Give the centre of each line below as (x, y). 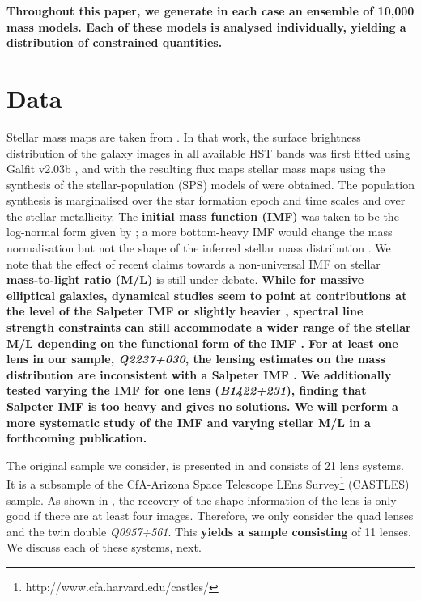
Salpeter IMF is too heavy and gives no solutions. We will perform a (202, 406)
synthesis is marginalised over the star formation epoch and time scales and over (206, 200)
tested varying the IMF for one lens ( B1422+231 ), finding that (187, 390)
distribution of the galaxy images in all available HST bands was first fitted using (208, 152)
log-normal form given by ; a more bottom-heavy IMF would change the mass (200, 232)
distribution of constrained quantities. (115, 42)
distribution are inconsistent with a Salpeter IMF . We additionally (199, 374)
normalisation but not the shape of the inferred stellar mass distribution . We (199, 248)
